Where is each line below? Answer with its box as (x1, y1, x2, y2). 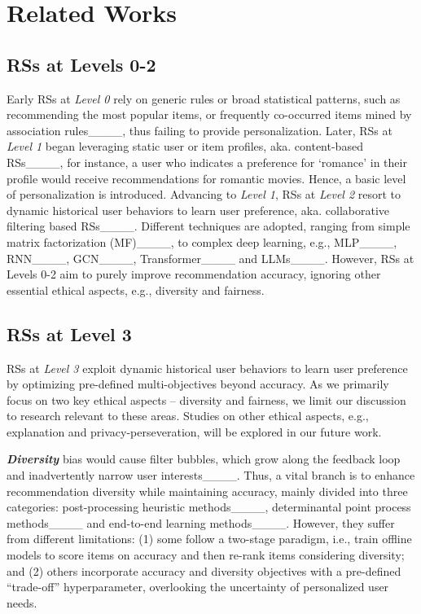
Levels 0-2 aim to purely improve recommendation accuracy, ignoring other (7, 265, 381, 283)
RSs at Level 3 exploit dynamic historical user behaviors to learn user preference (7, 359, 408, 376)
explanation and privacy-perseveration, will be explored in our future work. (7, 423, 382, 440)
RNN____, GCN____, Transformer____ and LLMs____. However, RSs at (7, 249, 414, 266)
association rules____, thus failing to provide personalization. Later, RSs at (7, 121, 392, 138)
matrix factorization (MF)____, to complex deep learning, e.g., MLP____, (7, 233, 397, 250)
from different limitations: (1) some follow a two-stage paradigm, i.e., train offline (7, 530, 412, 547)
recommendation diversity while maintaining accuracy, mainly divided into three (7, 482, 408, 499)
